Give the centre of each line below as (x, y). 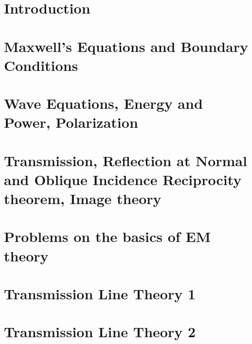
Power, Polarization (71, 122)
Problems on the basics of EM (108, 236)
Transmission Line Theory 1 (100, 293)
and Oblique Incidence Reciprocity (123, 179)
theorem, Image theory (83, 198)
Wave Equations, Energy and (103, 103)
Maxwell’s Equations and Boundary (126, 46)
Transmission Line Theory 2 (100, 332)
